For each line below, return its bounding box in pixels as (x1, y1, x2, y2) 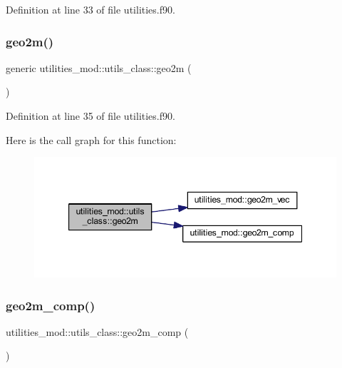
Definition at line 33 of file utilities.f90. (6, 2, 175, 16)
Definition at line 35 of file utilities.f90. (6, 108, 175, 123)
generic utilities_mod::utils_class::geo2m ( (6, 60, 192, 75)
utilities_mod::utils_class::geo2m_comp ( (6, 324, 189, 339)
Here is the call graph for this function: (6, 132, 177, 147)
